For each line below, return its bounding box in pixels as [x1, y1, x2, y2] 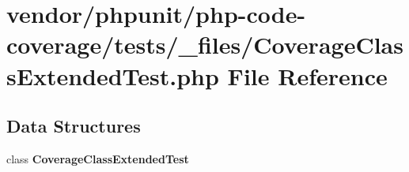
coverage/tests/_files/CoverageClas [6, 28, 403, 61]
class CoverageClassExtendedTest [6, 150, 189, 166]
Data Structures [6, 114, 141, 138]
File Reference [227, 59, 388, 92]
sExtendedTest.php [6, 59, 219, 92]
